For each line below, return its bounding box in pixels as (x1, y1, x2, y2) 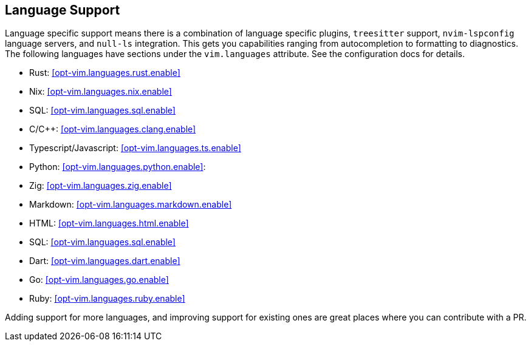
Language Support (5, 2, 120, 18)
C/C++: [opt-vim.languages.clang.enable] (29, 124, 196, 135)
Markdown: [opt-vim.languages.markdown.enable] (29, 199, 232, 210)
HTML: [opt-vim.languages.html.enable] (29, 218, 189, 229)
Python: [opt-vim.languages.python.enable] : (29, 161, 206, 172)
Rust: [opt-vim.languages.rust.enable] (29, 67, 180, 78)
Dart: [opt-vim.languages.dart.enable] (29, 256, 180, 266)
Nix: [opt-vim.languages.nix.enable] (29, 86, 172, 97)
